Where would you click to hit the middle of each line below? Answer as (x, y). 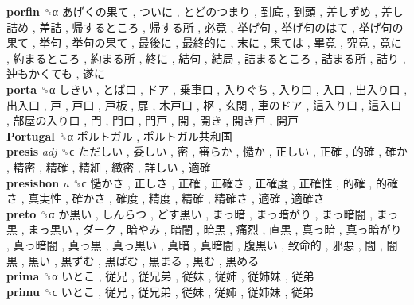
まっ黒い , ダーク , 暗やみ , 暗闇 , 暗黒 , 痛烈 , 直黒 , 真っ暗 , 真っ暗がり (215, 229)
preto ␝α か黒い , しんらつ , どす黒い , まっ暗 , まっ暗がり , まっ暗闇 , (190, 213)
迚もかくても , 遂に (56, 73)
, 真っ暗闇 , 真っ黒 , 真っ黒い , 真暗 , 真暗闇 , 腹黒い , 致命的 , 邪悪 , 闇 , (195, 244)
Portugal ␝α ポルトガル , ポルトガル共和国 (119, 135)
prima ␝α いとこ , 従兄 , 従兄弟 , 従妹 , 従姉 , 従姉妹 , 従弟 (160, 276)
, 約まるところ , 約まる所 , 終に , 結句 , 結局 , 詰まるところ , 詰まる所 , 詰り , (206, 58)
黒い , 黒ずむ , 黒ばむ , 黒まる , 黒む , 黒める (144, 260)
